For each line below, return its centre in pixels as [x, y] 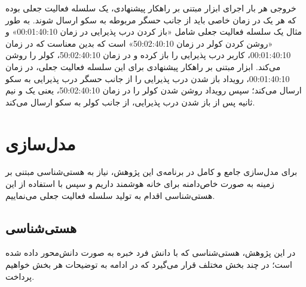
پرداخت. [20, 276]
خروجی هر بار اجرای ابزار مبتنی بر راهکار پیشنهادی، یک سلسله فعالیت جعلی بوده [151, 8]
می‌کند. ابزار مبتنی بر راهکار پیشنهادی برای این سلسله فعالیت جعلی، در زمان [143, 66]
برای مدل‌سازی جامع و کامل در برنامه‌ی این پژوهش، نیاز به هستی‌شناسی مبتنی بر [152, 172]
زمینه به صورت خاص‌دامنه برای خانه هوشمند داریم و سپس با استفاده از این [140, 184]
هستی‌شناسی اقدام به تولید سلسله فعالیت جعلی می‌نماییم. [110, 195]
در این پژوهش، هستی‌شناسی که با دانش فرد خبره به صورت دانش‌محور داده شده [151, 253]
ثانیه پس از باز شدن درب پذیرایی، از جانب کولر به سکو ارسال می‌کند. [130, 102]
